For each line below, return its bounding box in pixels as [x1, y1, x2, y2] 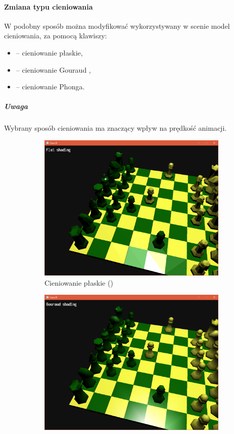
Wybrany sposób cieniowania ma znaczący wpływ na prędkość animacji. [4, 123, 227, 133]
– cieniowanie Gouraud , [16, 64, 91, 75]
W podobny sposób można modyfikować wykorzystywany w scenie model [4, 20, 230, 31]
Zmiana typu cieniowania [4, 1, 93, 12]
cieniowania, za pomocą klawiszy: [4, 30, 107, 41]
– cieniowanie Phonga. [16, 81, 85, 92]
